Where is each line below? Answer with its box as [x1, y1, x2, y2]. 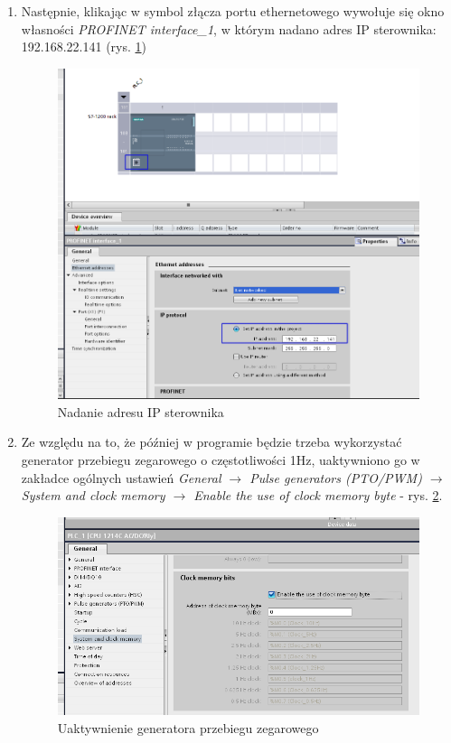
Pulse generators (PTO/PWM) [249, 468, 422, 487]
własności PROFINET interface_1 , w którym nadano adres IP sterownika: [21, 19, 437, 38]
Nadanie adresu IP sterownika [57, 402, 224, 421]
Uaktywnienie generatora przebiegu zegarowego [57, 718, 319, 737]
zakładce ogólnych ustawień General [21, 468, 221, 487]
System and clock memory [21, 486, 165, 505]
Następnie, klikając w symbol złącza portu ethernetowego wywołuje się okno [21, 2, 445, 20]
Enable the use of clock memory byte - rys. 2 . [193, 486, 443, 505]
